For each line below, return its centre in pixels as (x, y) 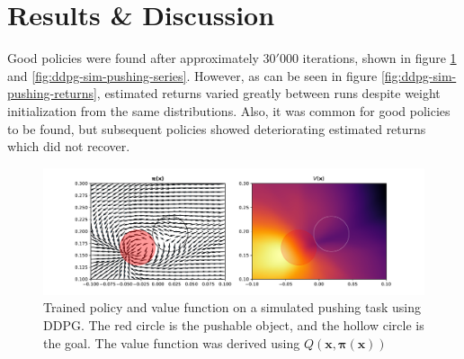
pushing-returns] (52, 93)
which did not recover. (69, 146)
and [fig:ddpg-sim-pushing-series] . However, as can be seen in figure (192, 75)
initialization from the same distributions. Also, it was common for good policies (229, 110)
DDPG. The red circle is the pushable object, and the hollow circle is (234, 325)
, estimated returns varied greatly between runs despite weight (268, 93)
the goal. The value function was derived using (172, 342)
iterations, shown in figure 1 (379, 58)
